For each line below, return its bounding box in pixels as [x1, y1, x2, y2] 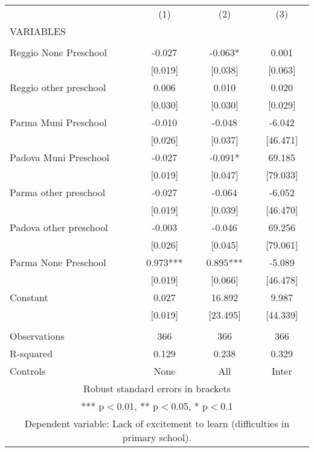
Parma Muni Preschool [10, 115, 107, 129]
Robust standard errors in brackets [83, 381, 231, 395]
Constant [10, 290, 48, 304]
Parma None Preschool [10, 255, 106, 269]
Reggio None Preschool [10, 45, 107, 59]
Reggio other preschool [10, 80, 106, 94]
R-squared [10, 346, 53, 360]
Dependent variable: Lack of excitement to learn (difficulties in [24, 416, 290, 430]
